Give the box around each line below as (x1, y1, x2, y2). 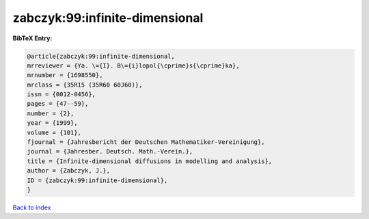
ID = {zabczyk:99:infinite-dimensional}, (27, 176, 168, 184)
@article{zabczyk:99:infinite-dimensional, (27, 52, 176, 60)
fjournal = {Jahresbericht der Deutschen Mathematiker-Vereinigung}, (27, 138, 265, 146)
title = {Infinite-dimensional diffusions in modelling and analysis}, (27, 157, 273, 165)
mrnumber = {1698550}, (27, 72, 103, 79)
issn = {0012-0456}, (27, 91, 96, 98)
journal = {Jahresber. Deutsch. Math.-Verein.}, (27, 147, 193, 156)
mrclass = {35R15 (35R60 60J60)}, (27, 81, 143, 89)
